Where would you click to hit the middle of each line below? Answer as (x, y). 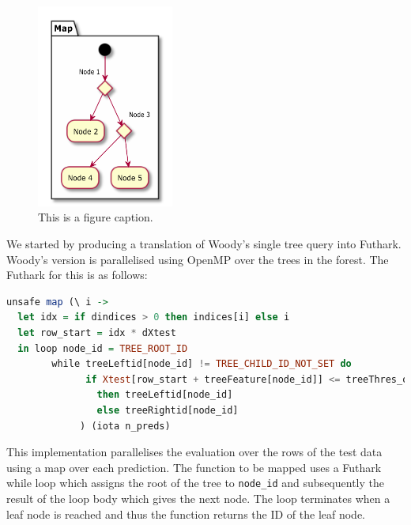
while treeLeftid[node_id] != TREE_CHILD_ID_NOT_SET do (202, 364)
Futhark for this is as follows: (77, 275)
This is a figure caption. (96, 217)
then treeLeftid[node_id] (165, 395)
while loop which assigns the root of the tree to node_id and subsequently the (195, 483)
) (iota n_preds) (125, 426)
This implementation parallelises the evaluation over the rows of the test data (194, 452)
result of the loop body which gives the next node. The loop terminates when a (198, 499)
